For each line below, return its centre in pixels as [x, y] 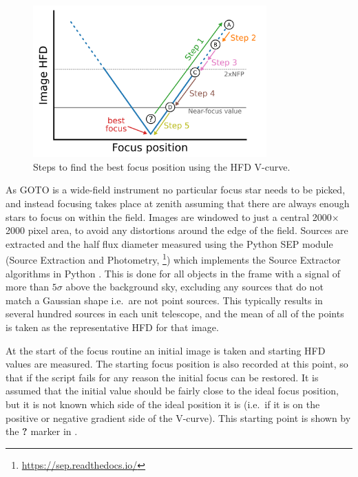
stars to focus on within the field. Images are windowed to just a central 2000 [169, 216]
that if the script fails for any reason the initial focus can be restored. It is [162, 377]
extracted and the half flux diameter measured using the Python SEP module [169, 243]
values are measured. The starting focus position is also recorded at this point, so [177, 364]
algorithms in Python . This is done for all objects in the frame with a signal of [173, 273]
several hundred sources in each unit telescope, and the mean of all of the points [175, 314]
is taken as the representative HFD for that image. [112, 327]
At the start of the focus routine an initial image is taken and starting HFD [166, 350]
